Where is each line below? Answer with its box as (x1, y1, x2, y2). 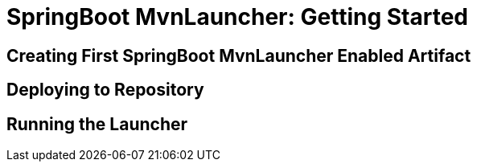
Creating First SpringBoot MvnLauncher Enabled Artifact (6, 45, 471, 66)
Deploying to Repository (6, 80, 204, 100)
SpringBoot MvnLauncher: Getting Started (6, 3, 468, 31)
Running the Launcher (6, 113, 188, 134)
